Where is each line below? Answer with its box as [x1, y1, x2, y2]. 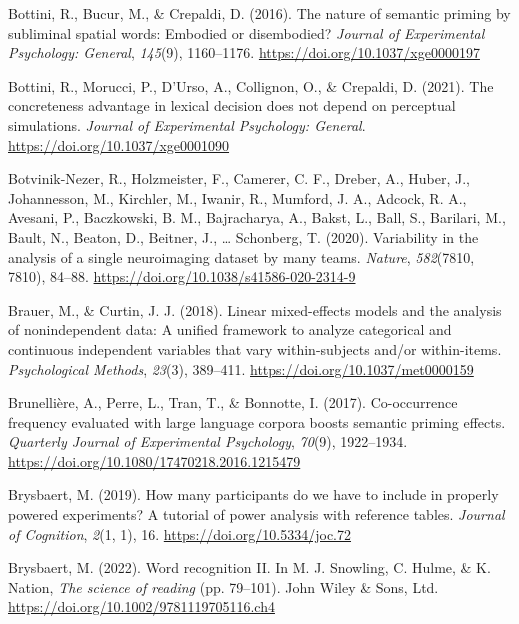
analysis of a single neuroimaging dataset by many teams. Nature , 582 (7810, [8, 246, 475, 267]
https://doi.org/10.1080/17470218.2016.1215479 [8, 450, 301, 471]
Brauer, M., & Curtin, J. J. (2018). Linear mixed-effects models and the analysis [8, 299, 502, 320]
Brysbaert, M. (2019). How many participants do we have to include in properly [8, 484, 499, 505]
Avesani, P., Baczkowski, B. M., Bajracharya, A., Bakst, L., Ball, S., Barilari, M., [8, 207, 506, 228]
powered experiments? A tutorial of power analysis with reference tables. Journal [8, 504, 505, 525]
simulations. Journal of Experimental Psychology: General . [8, 114, 366, 135]
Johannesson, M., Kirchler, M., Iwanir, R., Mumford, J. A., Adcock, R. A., [8, 187, 467, 208]
